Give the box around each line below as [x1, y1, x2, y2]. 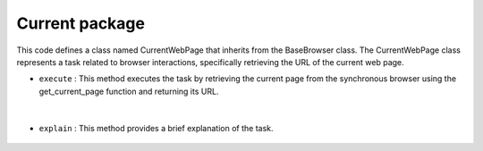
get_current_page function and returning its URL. [38, 86, 219, 96]
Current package [16, 13, 145, 33]
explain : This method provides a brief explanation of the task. [38, 122, 274, 133]
